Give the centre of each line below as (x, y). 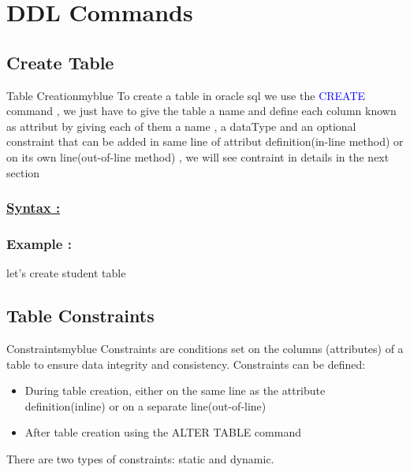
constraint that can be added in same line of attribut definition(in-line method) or (205, 141)
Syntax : (34, 208)
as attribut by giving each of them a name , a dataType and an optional (181, 126)
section (23, 172)
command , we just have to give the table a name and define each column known (201, 111)
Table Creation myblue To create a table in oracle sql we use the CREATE (186, 95)
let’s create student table (66, 273)
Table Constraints (80, 316)
